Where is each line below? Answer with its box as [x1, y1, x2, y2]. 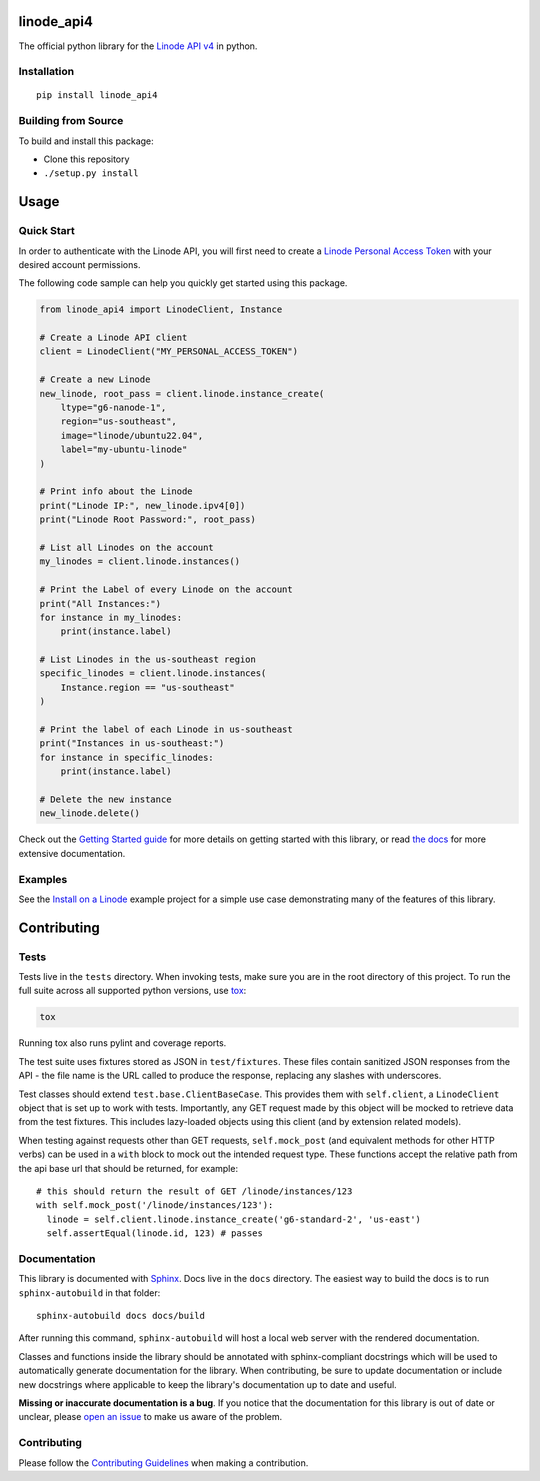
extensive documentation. [18, 847, 126, 859]
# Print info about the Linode [39, 486, 194, 497]
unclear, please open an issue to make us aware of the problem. [18, 1411, 283, 1423]
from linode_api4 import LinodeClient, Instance [39, 304, 283, 315]
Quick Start [18, 224, 75, 238]
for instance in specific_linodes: [39, 751, 214, 763]
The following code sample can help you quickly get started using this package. [18, 277, 348, 289]
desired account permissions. [18, 258, 141, 270]
